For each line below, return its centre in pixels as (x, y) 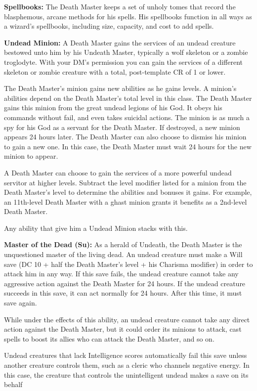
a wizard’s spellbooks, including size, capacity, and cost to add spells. (109, 26)
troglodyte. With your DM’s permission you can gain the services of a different (123, 62)
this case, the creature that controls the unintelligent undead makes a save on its (126, 374)
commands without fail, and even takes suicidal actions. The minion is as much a (127, 117)
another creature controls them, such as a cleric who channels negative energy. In (127, 365)
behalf (13, 384)
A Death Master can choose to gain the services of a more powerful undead (118, 172)
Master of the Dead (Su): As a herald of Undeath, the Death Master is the (123, 244)
